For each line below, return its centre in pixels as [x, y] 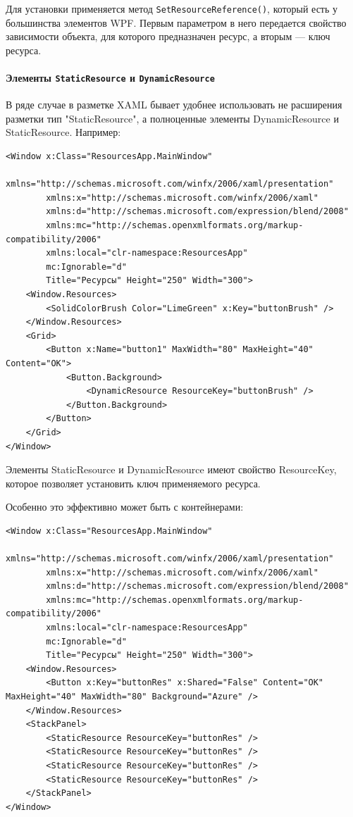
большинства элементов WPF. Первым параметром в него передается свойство [176, 22]
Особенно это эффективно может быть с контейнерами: [125, 507]
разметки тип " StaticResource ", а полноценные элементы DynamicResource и [172, 118]
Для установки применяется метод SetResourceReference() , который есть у [172, 8]
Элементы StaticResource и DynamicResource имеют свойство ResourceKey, [171, 469]
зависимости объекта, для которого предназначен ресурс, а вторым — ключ [168, 36]
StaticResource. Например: [63, 132]
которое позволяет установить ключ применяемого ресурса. [133, 483]
